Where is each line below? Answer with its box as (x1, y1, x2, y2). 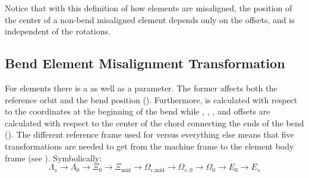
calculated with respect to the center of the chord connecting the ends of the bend (5, 116, 304, 129)
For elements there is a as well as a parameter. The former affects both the (5, 81, 278, 94)
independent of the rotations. (5, 25, 111, 37)
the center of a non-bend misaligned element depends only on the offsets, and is (5, 13, 295, 26)
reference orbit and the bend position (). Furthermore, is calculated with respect (5, 93, 298, 106)
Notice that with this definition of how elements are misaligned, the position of (5, 2, 292, 14)
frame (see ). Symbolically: (5, 151, 102, 164)
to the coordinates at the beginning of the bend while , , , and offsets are (5, 105, 270, 117)
